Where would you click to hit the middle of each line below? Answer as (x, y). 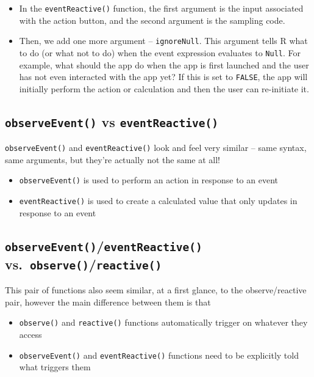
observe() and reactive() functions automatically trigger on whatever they (163, 322)
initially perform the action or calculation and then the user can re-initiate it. (164, 88)
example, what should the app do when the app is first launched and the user (164, 64)
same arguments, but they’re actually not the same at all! (113, 159)
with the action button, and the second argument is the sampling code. (152, 20)
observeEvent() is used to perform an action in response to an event (148, 180)
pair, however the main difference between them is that (108, 302)
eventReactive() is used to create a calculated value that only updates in (158, 201)
